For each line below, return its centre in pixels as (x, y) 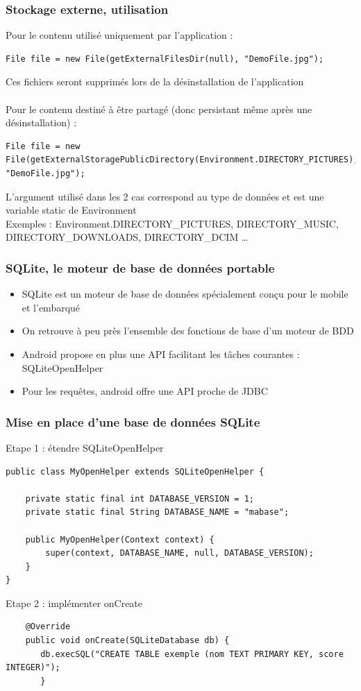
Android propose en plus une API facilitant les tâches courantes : (161, 353)
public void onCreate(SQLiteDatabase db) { (127, 641)
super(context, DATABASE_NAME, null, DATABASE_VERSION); (179, 553)
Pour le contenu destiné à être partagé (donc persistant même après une (159, 109)
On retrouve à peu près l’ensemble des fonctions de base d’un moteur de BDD (188, 331)
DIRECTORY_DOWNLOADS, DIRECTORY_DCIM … (127, 237)
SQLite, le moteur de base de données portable (140, 267)
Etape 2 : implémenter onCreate (74, 603)
